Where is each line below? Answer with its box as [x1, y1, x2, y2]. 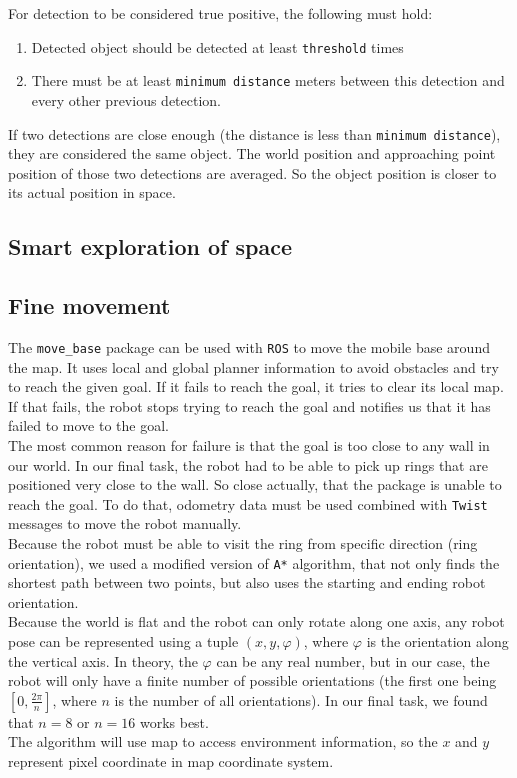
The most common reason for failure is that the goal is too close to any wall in [8, 434, 490, 455]
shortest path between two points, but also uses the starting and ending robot [8, 572, 486, 593]
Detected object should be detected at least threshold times [31, 36, 404, 57]
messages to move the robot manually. [8, 513, 242, 534]
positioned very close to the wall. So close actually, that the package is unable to [8, 474, 502, 495]
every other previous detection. [31, 89, 221, 110]
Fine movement [8, 290, 171, 321]
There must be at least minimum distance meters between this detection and [31, 70, 505, 91]
